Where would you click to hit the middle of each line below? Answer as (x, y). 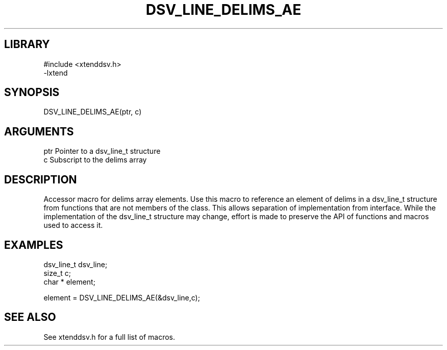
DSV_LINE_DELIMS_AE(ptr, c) (93, 112)
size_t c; (57, 273)
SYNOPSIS (32, 92)
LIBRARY (27, 44)
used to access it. (73, 225)
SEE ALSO (30, 317)
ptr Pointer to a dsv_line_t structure (102, 151)
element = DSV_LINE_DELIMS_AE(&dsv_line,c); (122, 297)
